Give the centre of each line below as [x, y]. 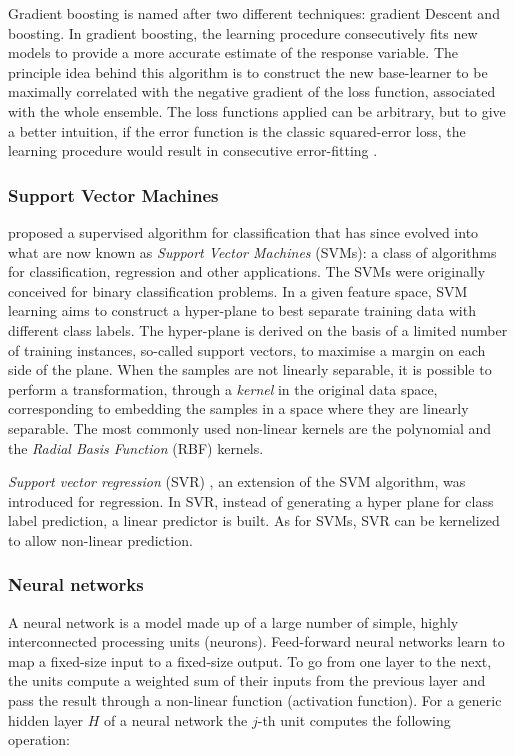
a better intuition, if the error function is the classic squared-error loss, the [237, 130]
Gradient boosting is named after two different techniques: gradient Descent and [254, 13]
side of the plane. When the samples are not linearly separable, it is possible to [250, 369]
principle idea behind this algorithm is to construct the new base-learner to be [248, 71]
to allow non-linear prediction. [100, 539]
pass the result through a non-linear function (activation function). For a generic [255, 700]
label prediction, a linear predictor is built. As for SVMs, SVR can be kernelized [254, 520]
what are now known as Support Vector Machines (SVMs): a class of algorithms [252, 251]
